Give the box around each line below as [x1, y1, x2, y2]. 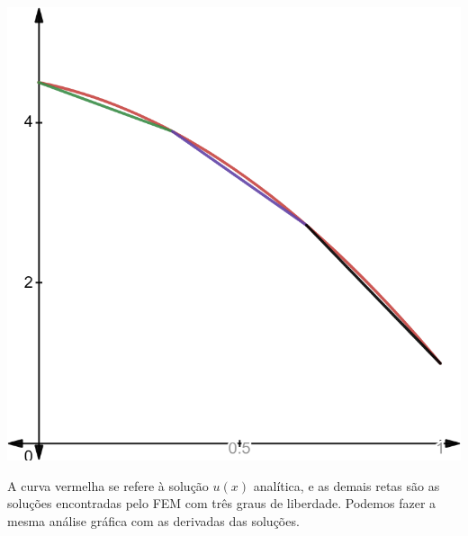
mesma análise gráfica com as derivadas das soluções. [7, 511, 300, 530]
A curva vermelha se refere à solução [7, 476, 209, 495]
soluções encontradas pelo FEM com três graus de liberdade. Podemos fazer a [7, 494, 436, 513]
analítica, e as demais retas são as [253, 476, 440, 495]
